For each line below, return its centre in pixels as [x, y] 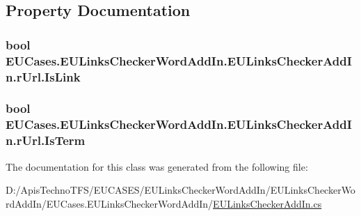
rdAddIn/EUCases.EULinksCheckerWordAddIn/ [110, 203]
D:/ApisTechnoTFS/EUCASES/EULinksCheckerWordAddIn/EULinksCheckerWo [180, 190]
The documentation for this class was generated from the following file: [157, 166]
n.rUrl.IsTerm [46, 140]
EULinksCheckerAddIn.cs [267, 203]
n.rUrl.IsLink [43, 76]
